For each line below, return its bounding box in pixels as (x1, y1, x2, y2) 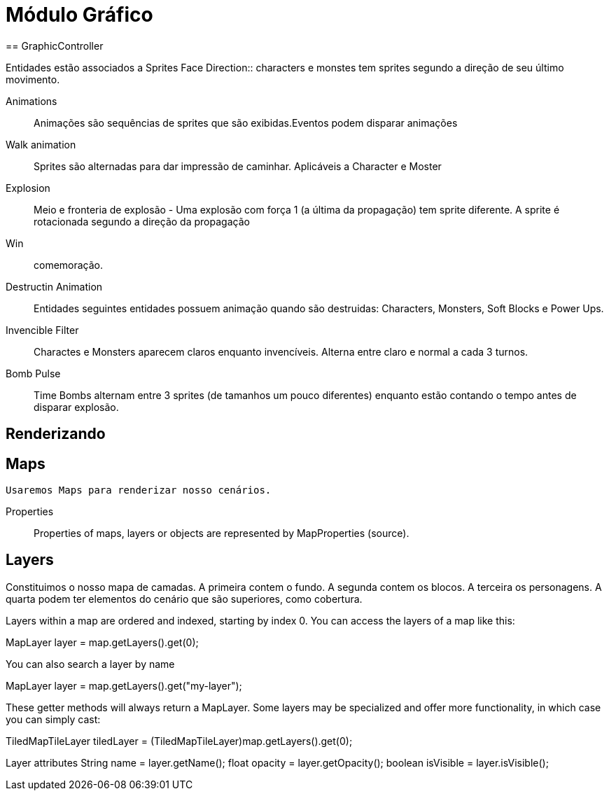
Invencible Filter (6, 323, 79, 336)
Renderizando (6, 425, 106, 443)
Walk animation (6, 138, 76, 151)
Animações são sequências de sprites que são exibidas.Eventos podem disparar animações (34, 116, 458, 129)
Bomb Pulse (6, 367, 61, 379)
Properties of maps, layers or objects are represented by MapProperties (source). (34, 527, 409, 540)
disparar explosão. (34, 400, 119, 413)
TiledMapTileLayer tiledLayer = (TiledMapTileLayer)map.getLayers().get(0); (6, 734, 353, 747)
